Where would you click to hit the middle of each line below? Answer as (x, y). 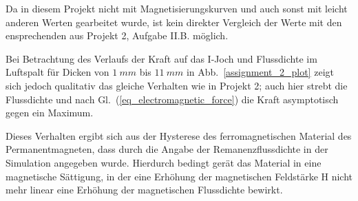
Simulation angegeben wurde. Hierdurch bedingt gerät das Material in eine (164, 162)
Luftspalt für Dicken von (57, 72)
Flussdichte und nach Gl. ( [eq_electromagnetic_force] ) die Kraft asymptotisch (172, 99)
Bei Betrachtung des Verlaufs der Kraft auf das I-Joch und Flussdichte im (161, 58)
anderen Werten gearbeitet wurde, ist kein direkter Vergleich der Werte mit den (174, 22)
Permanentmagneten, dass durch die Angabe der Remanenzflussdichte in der (167, 149)
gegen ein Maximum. (50, 113)
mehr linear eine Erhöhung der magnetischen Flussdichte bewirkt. (144, 190)
